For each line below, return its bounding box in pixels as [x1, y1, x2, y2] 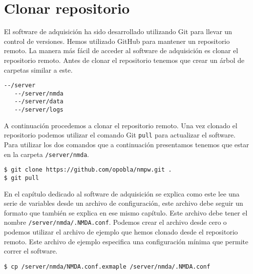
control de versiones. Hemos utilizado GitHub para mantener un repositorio [4, 36, 230, 46]
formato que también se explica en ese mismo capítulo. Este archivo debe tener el [4, 207, 248, 217]
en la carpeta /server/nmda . [4, 149, 89, 159]
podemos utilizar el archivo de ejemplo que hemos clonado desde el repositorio [4, 226, 238, 236]
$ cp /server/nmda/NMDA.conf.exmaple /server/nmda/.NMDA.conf [4, 263, 211, 270]
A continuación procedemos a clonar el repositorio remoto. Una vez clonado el [4, 120, 237, 130]
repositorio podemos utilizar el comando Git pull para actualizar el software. [4, 130, 236, 140]
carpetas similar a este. [4, 64, 73, 75]
